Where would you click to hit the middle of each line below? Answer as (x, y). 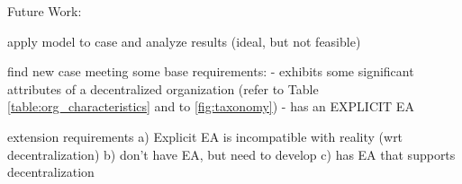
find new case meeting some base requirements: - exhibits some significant (211, 71)
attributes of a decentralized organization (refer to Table (163, 88)
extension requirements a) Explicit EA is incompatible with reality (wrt (205, 136)
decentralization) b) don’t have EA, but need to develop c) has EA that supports (231, 154)
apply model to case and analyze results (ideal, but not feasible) (184, 41)
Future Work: (45, 11)
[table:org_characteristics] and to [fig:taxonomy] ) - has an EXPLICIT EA (211, 106)
